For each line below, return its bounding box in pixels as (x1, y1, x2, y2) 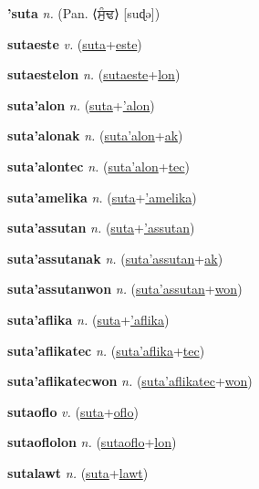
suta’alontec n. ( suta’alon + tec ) (7, 156, 191, 175)
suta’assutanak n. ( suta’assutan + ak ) (7, 248, 223, 267)
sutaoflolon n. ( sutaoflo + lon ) (7, 432, 177, 452)
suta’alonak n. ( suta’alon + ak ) (7, 126, 183, 145)
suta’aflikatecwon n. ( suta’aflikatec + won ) (7, 371, 253, 390)
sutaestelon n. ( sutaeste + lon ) (7, 65, 181, 84)
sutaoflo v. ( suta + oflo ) (7, 401, 139, 421)
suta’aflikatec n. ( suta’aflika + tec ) (7, 340, 205, 359)
